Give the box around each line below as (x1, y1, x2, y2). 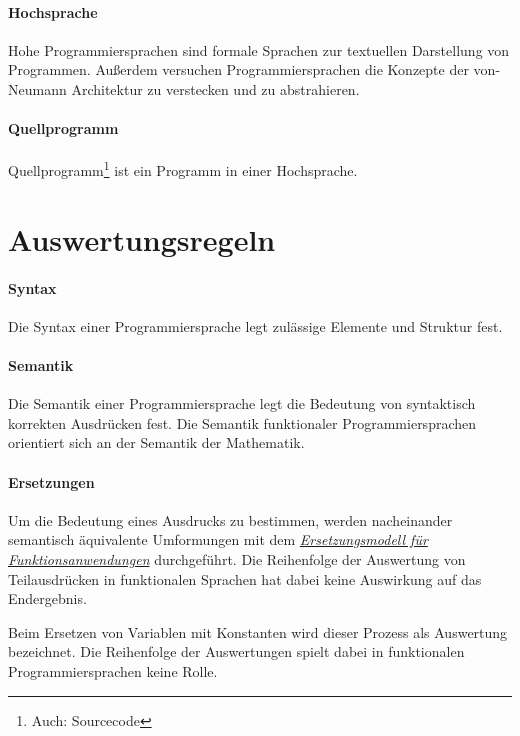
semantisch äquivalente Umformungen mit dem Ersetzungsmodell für (8, 529, 428, 550)
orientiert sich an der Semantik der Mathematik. (8, 432, 305, 453)
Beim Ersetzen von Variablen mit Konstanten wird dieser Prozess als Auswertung (8, 621, 508, 642)
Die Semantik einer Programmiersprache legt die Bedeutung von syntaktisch (8, 393, 476, 414)
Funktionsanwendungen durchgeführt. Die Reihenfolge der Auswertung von (8, 548, 466, 569)
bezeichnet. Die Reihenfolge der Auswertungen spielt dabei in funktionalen (8, 641, 465, 662)
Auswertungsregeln (8, 218, 276, 259)
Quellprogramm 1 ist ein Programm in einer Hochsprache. (8, 157, 358, 181)
